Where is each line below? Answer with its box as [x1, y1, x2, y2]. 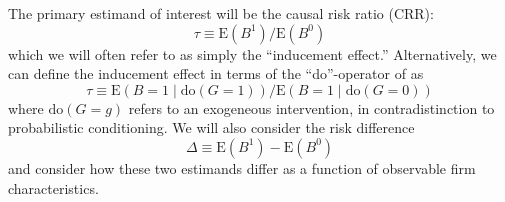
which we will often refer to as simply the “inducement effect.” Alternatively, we [8, 43, 497, 64]
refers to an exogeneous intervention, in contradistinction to [128, 97, 495, 118]
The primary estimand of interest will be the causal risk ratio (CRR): [8, 3, 434, 23]
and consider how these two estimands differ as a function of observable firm [8, 157, 476, 178]
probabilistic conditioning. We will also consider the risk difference [8, 117, 415, 138]
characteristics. [8, 177, 99, 198]
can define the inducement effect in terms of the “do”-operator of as [8, 63, 424, 84]
